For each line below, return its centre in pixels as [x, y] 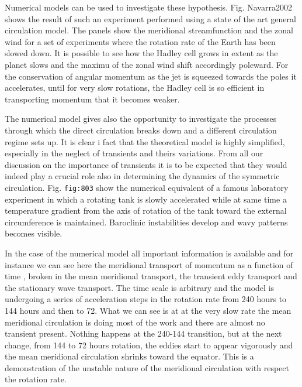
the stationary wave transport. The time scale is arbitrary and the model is [140, 287]
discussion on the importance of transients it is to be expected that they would [146, 164]
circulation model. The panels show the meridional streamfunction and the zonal [149, 30]
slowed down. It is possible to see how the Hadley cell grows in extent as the [141, 53]
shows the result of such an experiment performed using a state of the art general [150, 18]
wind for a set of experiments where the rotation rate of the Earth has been [140, 41]
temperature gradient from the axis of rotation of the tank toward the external [146, 210]
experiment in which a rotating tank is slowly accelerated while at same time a [146, 199]
